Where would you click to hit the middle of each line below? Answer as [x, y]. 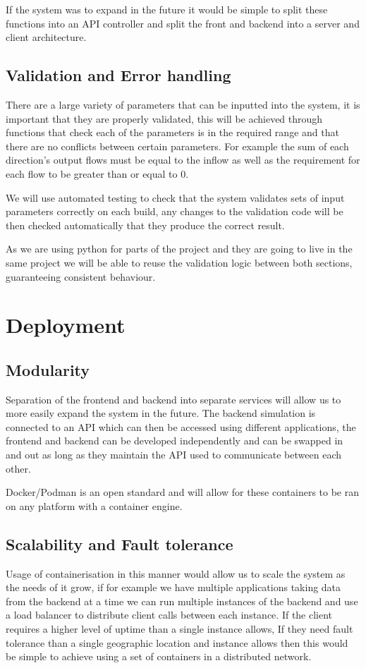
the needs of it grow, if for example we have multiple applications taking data [173, 587]
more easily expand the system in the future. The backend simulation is [161, 413]
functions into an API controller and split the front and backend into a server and [183, 23]
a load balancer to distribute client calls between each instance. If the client [169, 615]
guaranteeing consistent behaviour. [81, 276]
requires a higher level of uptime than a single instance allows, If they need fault [179, 629]
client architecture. [46, 37]
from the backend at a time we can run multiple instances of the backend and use [182, 601]
